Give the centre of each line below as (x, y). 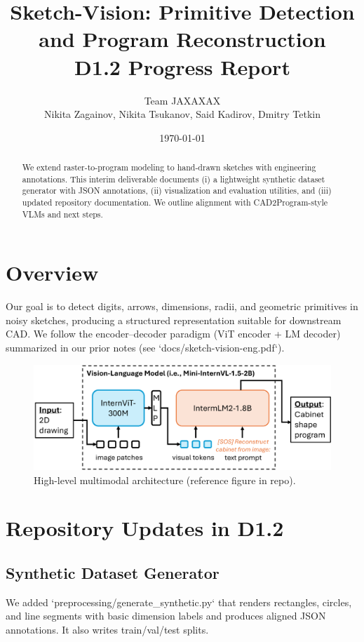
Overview (52, 273)
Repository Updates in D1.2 (145, 528)
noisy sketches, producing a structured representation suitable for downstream (174, 320)
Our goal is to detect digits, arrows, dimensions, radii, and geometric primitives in (182, 306)
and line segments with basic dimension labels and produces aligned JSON (166, 616)
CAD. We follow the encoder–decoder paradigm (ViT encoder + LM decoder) (173, 334)
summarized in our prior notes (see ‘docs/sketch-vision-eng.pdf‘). (145, 348)
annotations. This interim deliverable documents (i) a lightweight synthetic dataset (174, 179)
